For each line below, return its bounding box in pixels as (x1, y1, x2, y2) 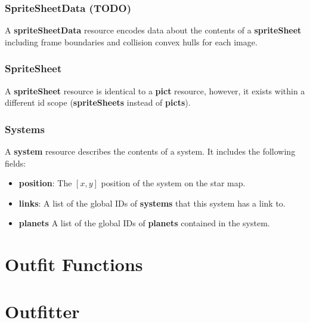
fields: (5, 156, 26, 169)
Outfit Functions (5, 252, 143, 276)
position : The (18, 177, 72, 189)
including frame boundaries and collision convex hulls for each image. (5, 35, 258, 48)
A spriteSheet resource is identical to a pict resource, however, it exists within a (5, 84, 305, 97)
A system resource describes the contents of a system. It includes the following (5, 145, 296, 158)
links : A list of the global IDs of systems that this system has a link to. (18, 196, 286, 209)
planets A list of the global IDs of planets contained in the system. (18, 217, 270, 229)
